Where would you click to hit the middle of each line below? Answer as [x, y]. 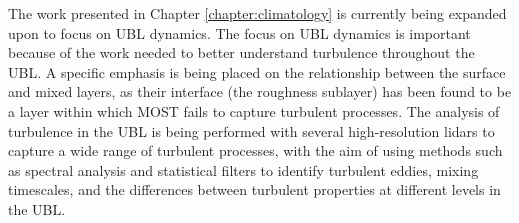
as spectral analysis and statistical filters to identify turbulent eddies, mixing [243, 169]
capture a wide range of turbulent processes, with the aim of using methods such [255, 150]
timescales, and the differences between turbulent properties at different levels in [254, 189]
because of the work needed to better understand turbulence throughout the [241, 52]
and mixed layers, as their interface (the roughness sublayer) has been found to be [260, 91]
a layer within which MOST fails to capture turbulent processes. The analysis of [254, 110]
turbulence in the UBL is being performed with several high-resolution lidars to [251, 130]
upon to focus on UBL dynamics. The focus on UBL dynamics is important [239, 32]
